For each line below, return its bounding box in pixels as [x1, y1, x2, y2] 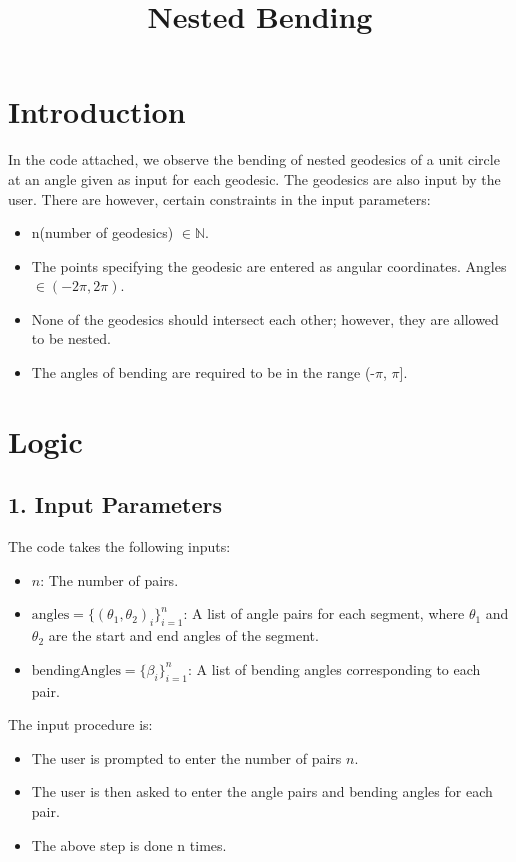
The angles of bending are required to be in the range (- [31, 362, 376, 383]
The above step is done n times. [31, 834, 227, 855]
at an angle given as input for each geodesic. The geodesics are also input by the [8, 168, 501, 189]
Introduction [8, 91, 186, 132]
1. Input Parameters [8, 489, 223, 520]
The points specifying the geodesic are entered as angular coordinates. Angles [31, 255, 507, 276]
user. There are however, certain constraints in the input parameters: [8, 188, 431, 209]
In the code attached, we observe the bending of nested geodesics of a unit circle [8, 149, 500, 170]
